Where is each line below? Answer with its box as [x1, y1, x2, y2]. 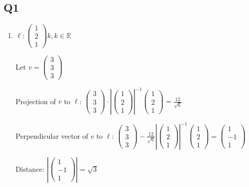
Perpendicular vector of [15, 130, 88, 141]
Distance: [15, 163, 45, 174]
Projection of [15, 96, 56, 106]
